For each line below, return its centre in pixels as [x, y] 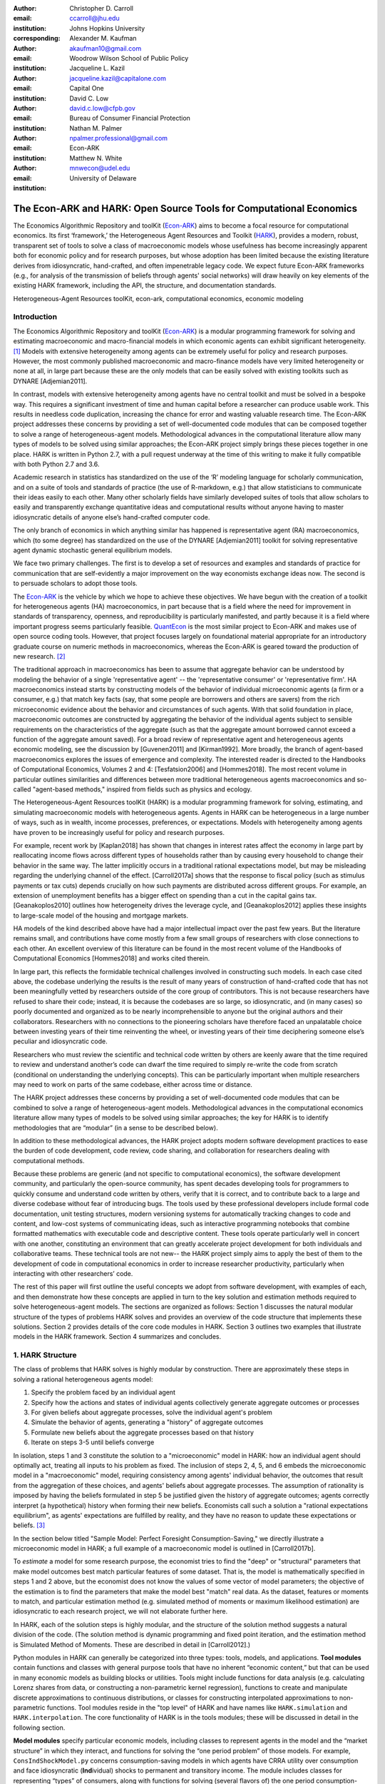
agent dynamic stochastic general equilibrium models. [93, 550]
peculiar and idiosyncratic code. [60, 1041]
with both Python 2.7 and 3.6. [56, 464]
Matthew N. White [96, 158]
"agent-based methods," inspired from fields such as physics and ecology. [142, 789]
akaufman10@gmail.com [106, 48]
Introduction [35, 317]
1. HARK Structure [45, 1355]
